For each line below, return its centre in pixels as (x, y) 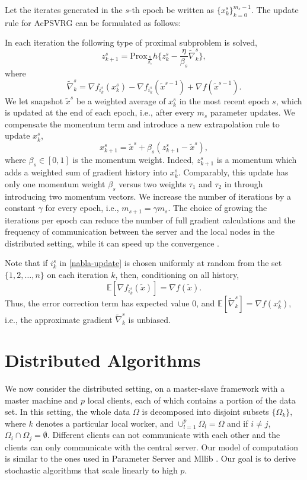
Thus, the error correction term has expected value (97, 303)
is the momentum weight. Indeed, (133, 160)
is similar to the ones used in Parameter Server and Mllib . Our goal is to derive (150, 458)
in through (244, 183)
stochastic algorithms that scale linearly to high (91, 470)
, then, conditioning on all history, (177, 275)
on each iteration (78, 275)
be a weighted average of (121, 100)
